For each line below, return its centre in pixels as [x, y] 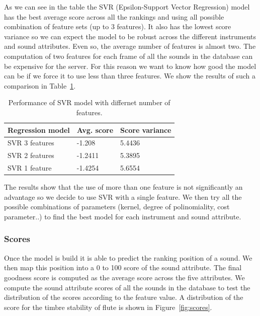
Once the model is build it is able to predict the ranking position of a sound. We [128, 257]
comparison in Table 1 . [40, 85]
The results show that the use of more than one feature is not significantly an [123, 187]
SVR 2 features [31, 155]
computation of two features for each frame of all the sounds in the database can [128, 56]
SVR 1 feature [30, 168]
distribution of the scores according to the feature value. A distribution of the [124, 297]
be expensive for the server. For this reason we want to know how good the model [130, 66]
